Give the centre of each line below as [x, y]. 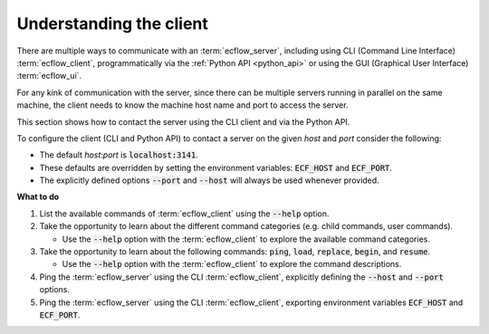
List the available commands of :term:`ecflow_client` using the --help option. [184, 214]
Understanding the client [112, 24]
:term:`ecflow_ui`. [49, 76]
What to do [38, 197]
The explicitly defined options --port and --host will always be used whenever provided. [209, 180]
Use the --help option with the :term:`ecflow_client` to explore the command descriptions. [232, 264]
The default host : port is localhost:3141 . [119, 155]
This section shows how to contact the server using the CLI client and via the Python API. [183, 121]
